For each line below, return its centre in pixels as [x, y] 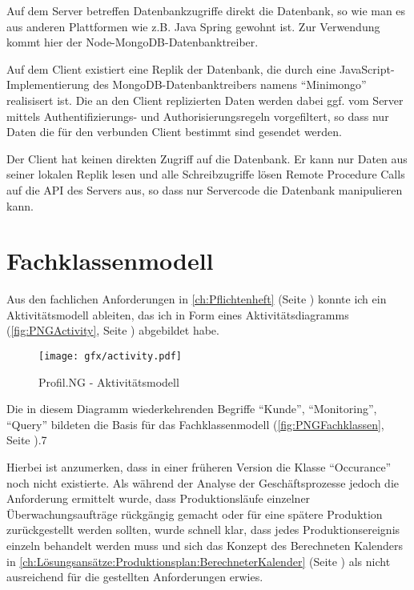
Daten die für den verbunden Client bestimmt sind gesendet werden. [174, 132]
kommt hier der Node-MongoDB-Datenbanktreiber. [133, 42]
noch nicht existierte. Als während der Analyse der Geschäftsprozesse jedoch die [203, 482]
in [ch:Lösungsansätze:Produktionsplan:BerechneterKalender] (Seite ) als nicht [199, 561]
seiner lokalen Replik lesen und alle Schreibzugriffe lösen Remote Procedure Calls [206, 174]
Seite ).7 [27, 440]
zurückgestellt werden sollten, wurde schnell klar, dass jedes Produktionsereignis [203, 530]
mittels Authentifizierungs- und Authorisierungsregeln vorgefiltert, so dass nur [198, 116]
